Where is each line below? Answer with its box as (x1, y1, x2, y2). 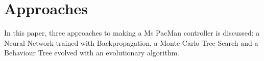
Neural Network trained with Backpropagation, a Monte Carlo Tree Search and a (4, 37, 258, 48)
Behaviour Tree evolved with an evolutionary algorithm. (4, 47, 179, 58)
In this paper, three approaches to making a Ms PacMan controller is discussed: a (4, 27, 260, 38)
